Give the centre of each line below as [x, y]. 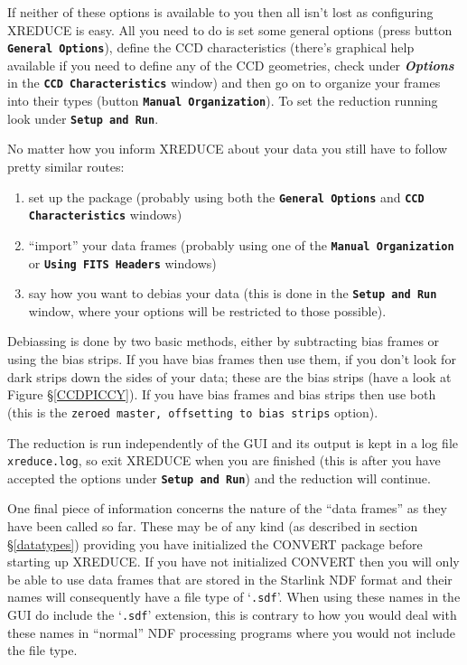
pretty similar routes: [66, 166]
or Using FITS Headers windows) [122, 262]
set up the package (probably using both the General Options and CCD [226, 197]
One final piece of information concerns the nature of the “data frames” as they [227, 508]
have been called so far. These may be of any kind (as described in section [213, 526]
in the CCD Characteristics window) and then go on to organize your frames [224, 83]
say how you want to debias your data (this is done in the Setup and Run [233, 293]
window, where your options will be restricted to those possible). [207, 310]
